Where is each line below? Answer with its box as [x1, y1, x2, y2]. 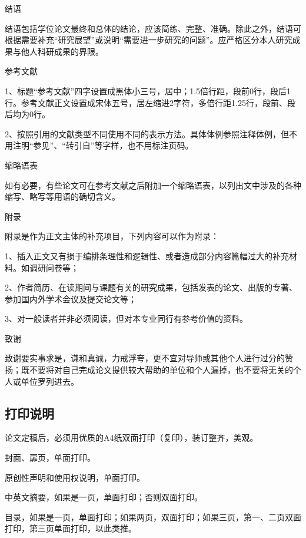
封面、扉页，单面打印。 [5, 451, 95, 464]
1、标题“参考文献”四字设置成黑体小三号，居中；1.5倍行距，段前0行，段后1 [5, 84, 291, 97]
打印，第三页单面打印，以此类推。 [5, 522, 137, 534]
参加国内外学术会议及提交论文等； [5, 292, 137, 305]
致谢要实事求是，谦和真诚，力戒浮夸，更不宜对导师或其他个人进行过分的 [5, 352, 285, 364]
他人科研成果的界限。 [21, 45, 104, 57]
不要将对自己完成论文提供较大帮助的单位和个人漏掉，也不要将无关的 [29, 364, 293, 376]
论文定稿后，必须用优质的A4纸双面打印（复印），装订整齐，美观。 [5, 431, 258, 444]
